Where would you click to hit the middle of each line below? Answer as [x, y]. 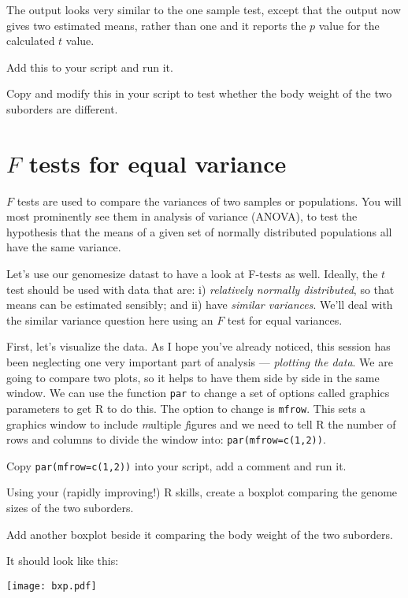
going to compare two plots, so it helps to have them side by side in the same [193, 377]
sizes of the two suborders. [70, 508]
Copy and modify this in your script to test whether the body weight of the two [199, 93]
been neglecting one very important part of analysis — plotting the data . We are [200, 362]
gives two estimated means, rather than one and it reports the [156, 25]
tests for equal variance [158, 163]
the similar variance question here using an [110, 319]
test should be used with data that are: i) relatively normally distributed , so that [200, 289]
